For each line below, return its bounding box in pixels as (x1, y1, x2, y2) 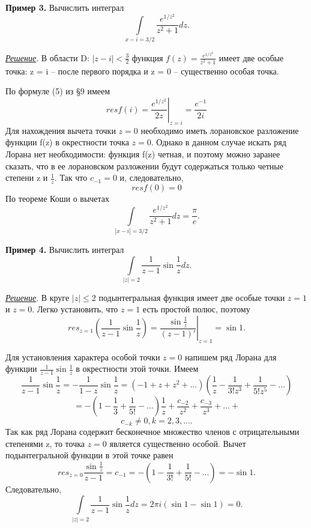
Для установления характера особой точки (5, 350, 160, 363)
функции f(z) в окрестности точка (5, 136, 129, 148)
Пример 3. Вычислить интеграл (5, 1, 124, 13)
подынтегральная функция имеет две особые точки (98, 291, 285, 303)
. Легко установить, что (32, 303, 118, 315)
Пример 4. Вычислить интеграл (5, 243, 124, 255)
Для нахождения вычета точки (5, 124, 116, 136)
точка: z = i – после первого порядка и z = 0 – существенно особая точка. (5, 64, 279, 77)
